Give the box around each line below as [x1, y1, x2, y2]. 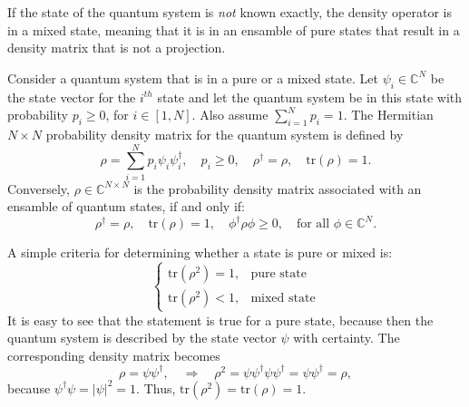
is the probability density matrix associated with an [133, 179, 422, 198]
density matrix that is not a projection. [7, 38, 226, 57]
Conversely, [7, 179, 70, 198]
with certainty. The [293, 328, 400, 347]
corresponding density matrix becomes [7, 345, 220, 364]
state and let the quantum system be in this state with [157, 87, 463, 106]
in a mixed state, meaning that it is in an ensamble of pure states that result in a [7, 20, 460, 39]
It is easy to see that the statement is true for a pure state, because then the [7, 310, 434, 329]
